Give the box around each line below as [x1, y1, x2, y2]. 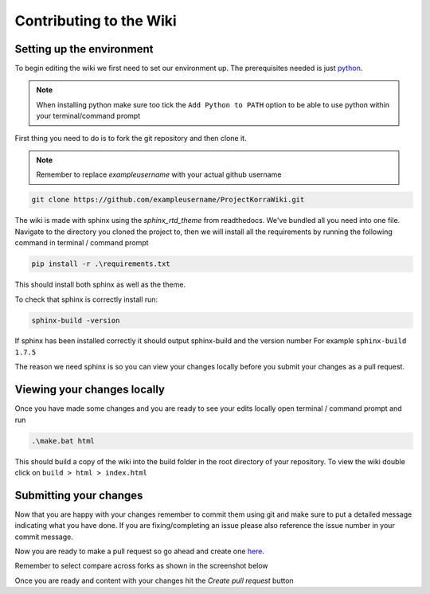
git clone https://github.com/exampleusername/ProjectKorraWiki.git [31, 195, 305, 205]
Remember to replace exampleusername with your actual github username [36, 170, 282, 179]
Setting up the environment [14, 42, 154, 56]
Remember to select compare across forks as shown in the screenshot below [14, 561, 268, 571]
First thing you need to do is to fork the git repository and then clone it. [14, 133, 247, 143]
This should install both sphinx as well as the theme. [14, 279, 186, 290]
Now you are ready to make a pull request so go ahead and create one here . [14, 546, 265, 556]
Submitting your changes [14, 488, 143, 502]
